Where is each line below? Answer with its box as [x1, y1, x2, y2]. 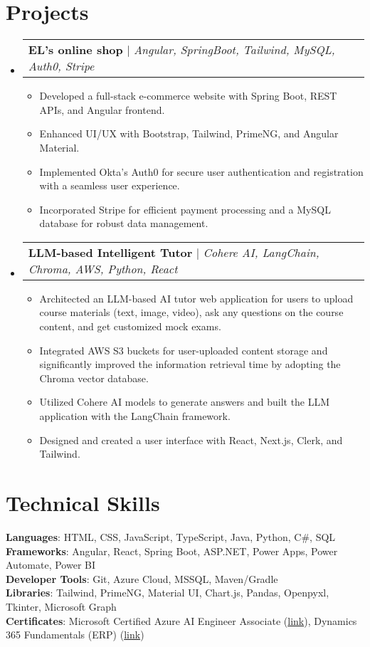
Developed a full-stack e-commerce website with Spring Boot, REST [39, 88, 337, 103]
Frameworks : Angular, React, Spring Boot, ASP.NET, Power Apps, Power [6, 543, 338, 558]
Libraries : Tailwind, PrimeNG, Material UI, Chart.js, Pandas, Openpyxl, [6, 585, 329, 600]
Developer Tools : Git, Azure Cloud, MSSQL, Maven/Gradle [6, 571, 278, 586]
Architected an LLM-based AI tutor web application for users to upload [39, 290, 354, 305]
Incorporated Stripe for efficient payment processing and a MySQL [39, 201, 331, 216]
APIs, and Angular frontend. [39, 102, 165, 117]
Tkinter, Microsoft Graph [6, 599, 117, 614]
